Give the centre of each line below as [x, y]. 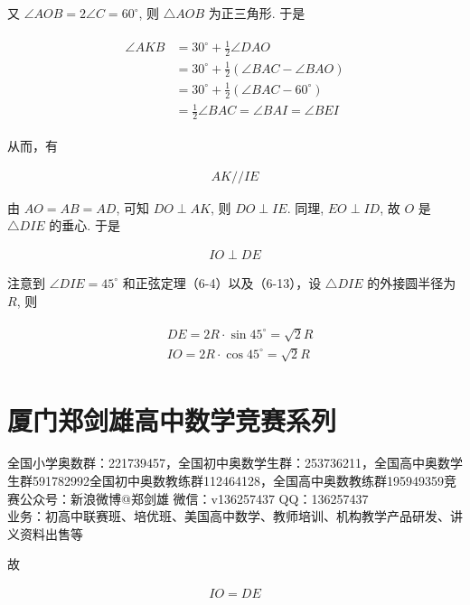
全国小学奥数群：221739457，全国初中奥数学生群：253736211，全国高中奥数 [229, 463]
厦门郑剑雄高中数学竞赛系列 [172, 419]
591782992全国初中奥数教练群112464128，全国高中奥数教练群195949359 [238, 481]
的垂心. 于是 [85, 225]
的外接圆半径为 [412, 282]
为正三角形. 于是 [257, 13]
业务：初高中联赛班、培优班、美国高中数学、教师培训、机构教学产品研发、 [229, 516]
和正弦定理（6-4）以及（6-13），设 [222, 282]
